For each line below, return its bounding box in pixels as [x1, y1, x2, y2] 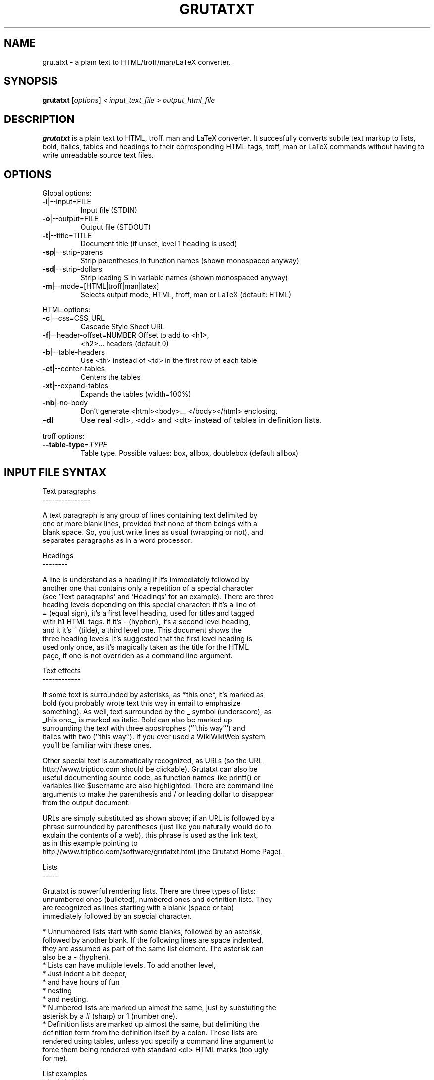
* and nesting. [42, 994, 88, 1003]
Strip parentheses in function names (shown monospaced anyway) [80, 256, 299, 265]
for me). [42, 1053, 68, 1062]
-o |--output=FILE [42, 214, 99, 223]
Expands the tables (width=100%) [80, 390, 191, 399]
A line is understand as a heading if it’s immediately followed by [42, 575, 249, 584]
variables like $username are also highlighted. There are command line [42, 781, 273, 790]
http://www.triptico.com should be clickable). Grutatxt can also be [42, 764, 258, 773]
